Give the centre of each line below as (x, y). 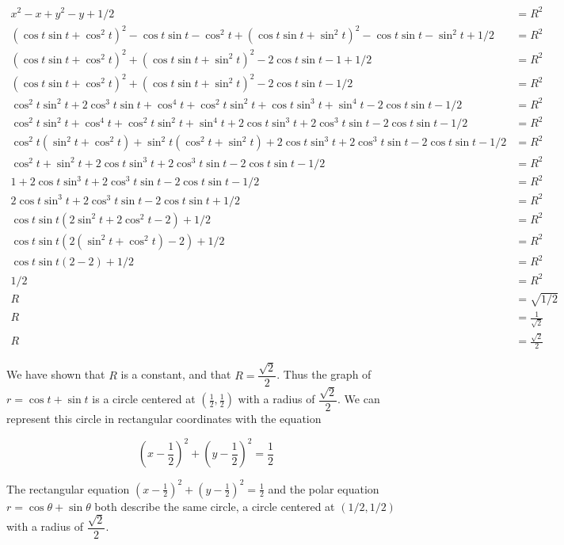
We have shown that (56, 374)
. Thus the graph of (324, 374)
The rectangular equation (68, 488)
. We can (359, 399)
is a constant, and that (176, 374)
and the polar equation (324, 488)
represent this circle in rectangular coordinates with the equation (164, 419)
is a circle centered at (144, 399)
